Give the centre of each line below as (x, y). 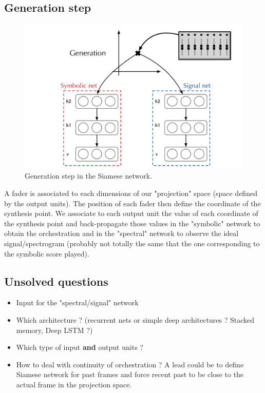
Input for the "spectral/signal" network (77, 302)
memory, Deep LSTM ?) (54, 330)
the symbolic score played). (47, 253)
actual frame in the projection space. (74, 384)
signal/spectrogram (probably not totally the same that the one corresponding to (132, 243)
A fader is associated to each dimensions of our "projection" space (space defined (131, 193)
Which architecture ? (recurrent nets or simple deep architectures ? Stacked (135, 319)
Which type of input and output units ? (80, 347)
